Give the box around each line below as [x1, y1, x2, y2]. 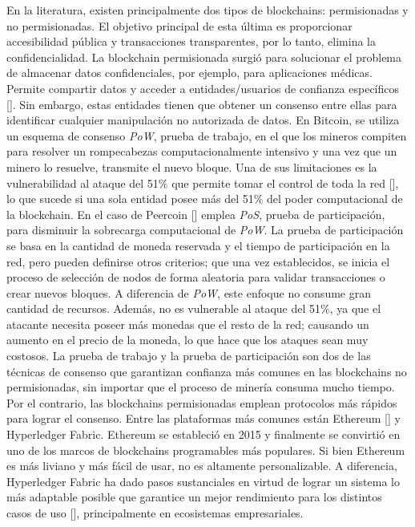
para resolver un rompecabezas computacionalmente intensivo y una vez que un [6, 143, 397, 160]
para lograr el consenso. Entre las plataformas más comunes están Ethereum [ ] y [6, 410, 401, 427]
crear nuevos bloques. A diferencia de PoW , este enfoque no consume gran [6, 284, 371, 301]
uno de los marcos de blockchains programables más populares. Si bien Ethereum [6, 441, 405, 458]
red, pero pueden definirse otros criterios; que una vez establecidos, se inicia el [6, 253, 390, 270]
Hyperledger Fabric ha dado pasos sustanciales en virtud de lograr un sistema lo [6, 472, 400, 489]
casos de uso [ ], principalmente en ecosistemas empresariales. [6, 505, 304, 521]
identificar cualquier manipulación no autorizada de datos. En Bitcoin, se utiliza [6, 111, 400, 128]
